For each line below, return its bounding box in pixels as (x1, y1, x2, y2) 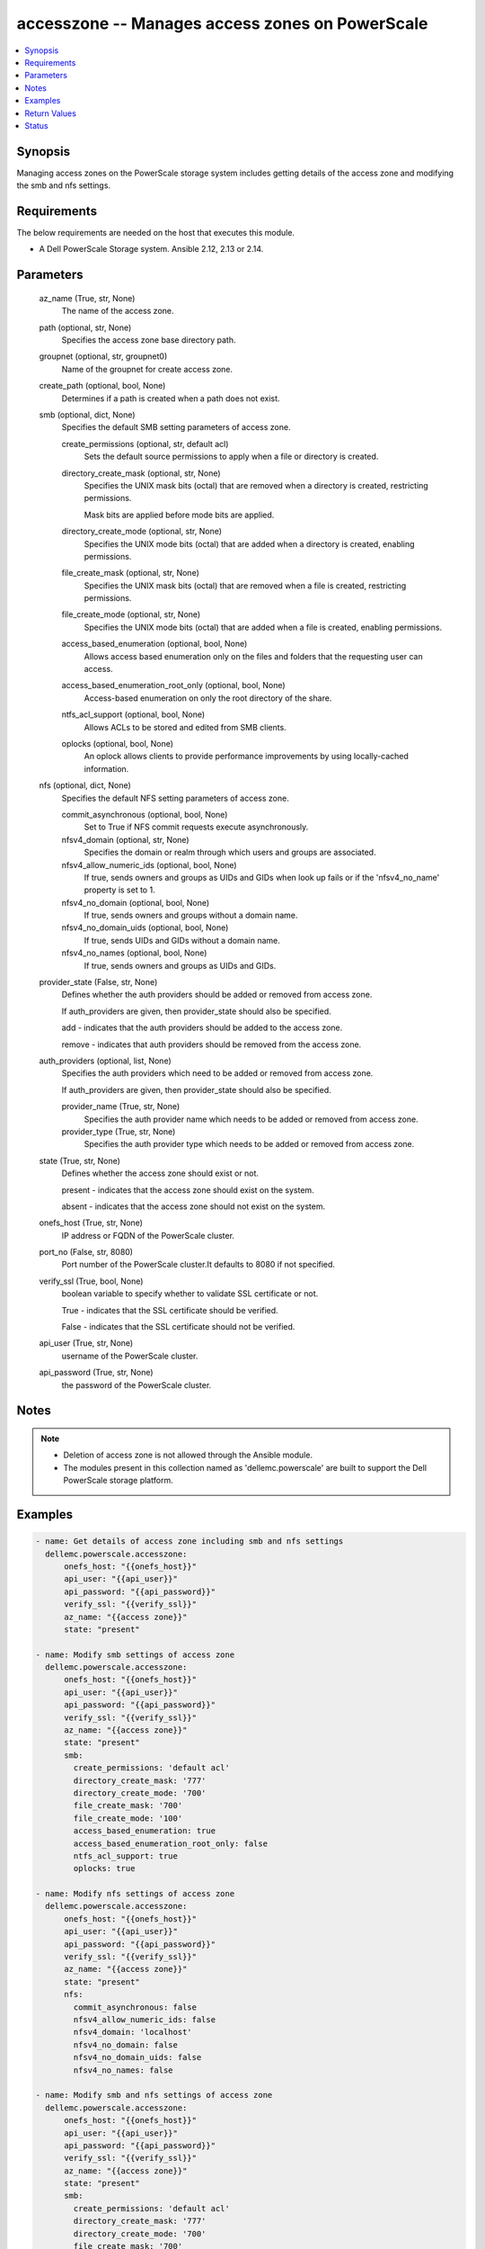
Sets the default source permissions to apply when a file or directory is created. (84, 451, 379, 462)
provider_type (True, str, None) (61, 1125, 176, 1137)
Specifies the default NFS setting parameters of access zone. (61, 793, 289, 803)
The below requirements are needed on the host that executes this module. (16, 228, 295, 238)
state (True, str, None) (39, 1155, 121, 1166)
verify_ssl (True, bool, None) (39, 1276, 144, 1286)
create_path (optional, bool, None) (39, 381, 166, 391)
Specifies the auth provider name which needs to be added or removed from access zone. (84, 1114, 419, 1124)
